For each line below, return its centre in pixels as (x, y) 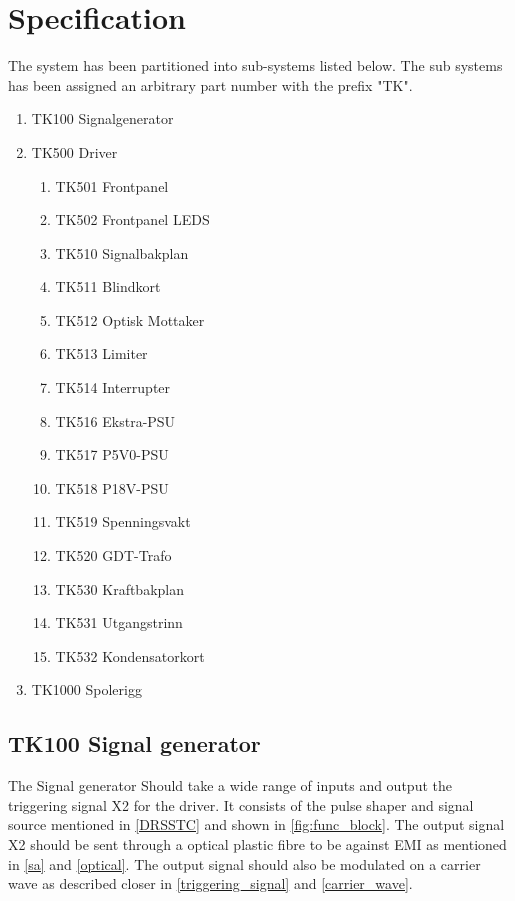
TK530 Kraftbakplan (120, 588)
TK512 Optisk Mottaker (130, 319)
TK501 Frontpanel (112, 185)
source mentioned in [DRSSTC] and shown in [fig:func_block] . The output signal (256, 824)
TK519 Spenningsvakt (123, 521)
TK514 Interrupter (113, 387)
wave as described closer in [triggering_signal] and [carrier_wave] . (210, 883)
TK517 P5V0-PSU (112, 454)
